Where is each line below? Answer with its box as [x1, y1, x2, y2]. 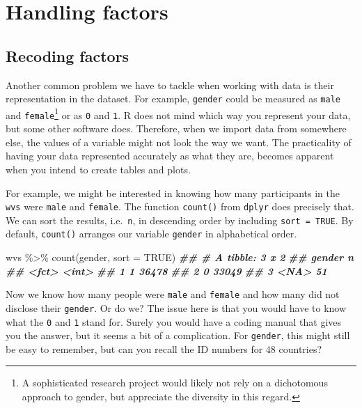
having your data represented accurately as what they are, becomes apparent [6, 148, 334, 163]
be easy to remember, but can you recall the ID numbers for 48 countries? [6, 341, 322, 356]
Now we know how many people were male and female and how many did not [6, 287, 340, 301]
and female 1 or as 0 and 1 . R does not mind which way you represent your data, [6, 105, 351, 122]
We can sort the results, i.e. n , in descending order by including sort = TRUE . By [6, 212, 354, 227]
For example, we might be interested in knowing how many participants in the [6, 185, 340, 200]
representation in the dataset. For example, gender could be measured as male [6, 91, 340, 106]
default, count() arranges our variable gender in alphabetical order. [6, 226, 297, 241]
